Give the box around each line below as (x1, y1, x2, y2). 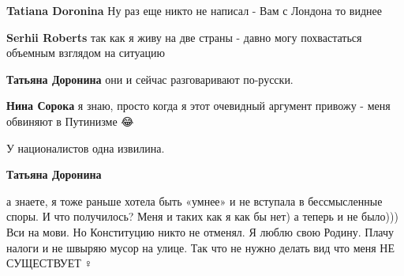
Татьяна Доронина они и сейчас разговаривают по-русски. (6, 70, 294, 87)
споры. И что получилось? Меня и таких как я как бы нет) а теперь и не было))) (6, 208, 398, 225)
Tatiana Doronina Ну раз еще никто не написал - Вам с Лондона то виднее (6, 2, 382, 18)
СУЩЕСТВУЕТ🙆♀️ (6, 255, 93, 271)
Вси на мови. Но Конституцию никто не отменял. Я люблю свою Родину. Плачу (6, 223, 395, 240)
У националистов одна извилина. (6, 139, 165, 156)
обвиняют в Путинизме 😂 (6, 112, 134, 129)
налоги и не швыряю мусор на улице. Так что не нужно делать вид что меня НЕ (6, 239, 395, 255)
